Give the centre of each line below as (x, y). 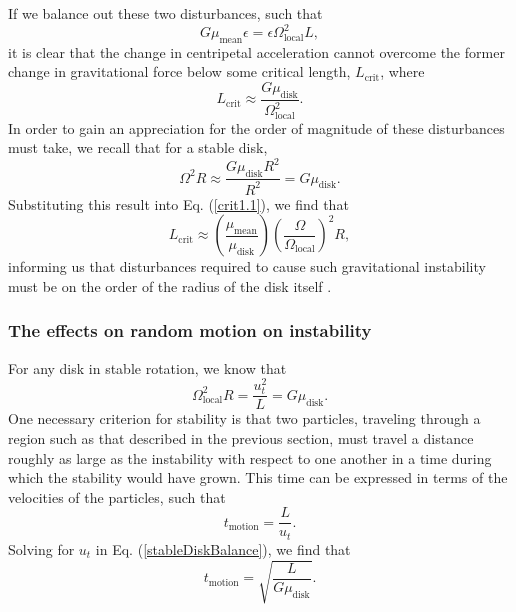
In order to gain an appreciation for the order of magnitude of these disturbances (256, 127)
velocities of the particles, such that (117, 496)
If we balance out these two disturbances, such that (165, 13)
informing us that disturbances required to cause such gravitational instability (247, 266)
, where (402, 71)
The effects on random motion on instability (190, 330)
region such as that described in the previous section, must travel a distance (241, 438)
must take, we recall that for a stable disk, (138, 147)
